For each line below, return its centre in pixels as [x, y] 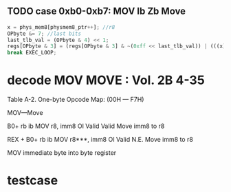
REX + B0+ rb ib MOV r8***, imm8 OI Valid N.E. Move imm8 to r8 [100, 140]
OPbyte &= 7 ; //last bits [44, 34]
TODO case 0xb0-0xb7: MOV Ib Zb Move [97, 11]
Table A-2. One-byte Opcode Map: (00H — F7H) [76, 100]
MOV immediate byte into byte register [62, 153]
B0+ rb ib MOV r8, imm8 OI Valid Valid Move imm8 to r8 [86, 126]
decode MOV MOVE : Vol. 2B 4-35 [106, 80]
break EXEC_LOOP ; [32, 53]
